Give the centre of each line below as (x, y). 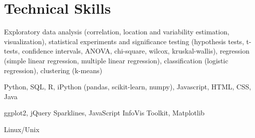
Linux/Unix (22, 129)
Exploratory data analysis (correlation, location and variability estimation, (117, 32)
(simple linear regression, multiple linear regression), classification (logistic (116, 60)
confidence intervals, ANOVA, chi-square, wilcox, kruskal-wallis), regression (136, 51)
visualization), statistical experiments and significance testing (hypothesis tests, (124, 41)
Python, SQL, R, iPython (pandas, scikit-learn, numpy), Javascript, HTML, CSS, (127, 87)
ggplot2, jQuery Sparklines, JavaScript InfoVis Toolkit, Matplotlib (104, 113)
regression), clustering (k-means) (53, 70)
